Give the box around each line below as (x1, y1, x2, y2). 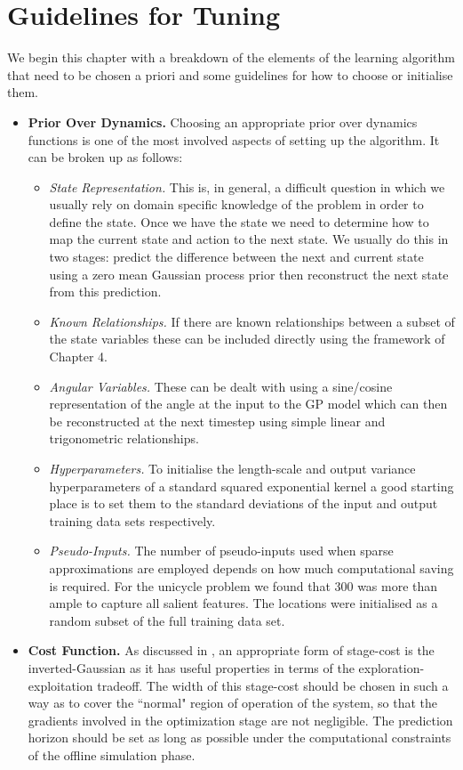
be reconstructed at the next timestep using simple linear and (49, 411, 386, 430)
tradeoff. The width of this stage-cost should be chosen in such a (97, 676, 449, 694)
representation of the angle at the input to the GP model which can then (49, 394, 448, 413)
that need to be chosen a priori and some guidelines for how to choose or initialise (7, 65, 453, 84)
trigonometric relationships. (49, 429, 199, 448)
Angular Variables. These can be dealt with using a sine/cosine (49, 377, 393, 395)
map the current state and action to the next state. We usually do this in (49, 230, 449, 248)
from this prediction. (49, 282, 162, 301)
